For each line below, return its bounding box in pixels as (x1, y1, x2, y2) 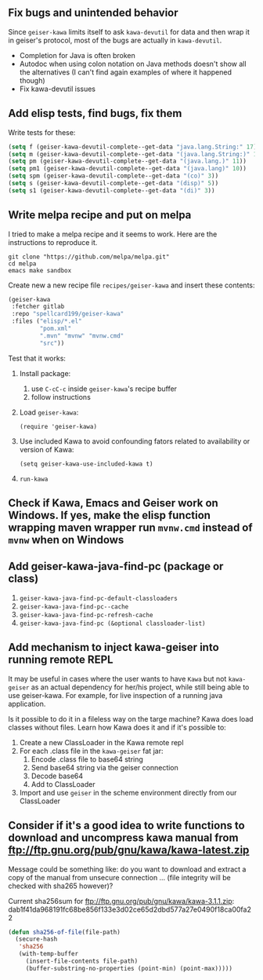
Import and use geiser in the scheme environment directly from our (19, 788, 237, 797)
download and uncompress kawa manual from (8, 832, 239, 845)
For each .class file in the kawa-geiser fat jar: (19, 746, 164, 755)
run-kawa (19, 475, 49, 483)
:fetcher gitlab (11, 302, 65, 311)
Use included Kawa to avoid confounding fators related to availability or (19, 436, 250, 446)
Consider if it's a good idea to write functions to (8, 819, 245, 832)
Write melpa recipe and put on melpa (8, 208, 192, 222)
